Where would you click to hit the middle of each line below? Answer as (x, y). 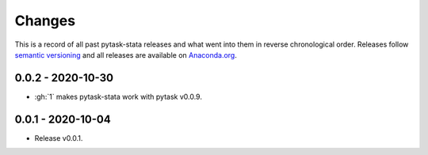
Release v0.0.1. (59, 138)
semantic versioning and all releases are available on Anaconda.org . (126, 55)
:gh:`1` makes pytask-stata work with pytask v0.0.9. (118, 96)
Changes (45, 21)
